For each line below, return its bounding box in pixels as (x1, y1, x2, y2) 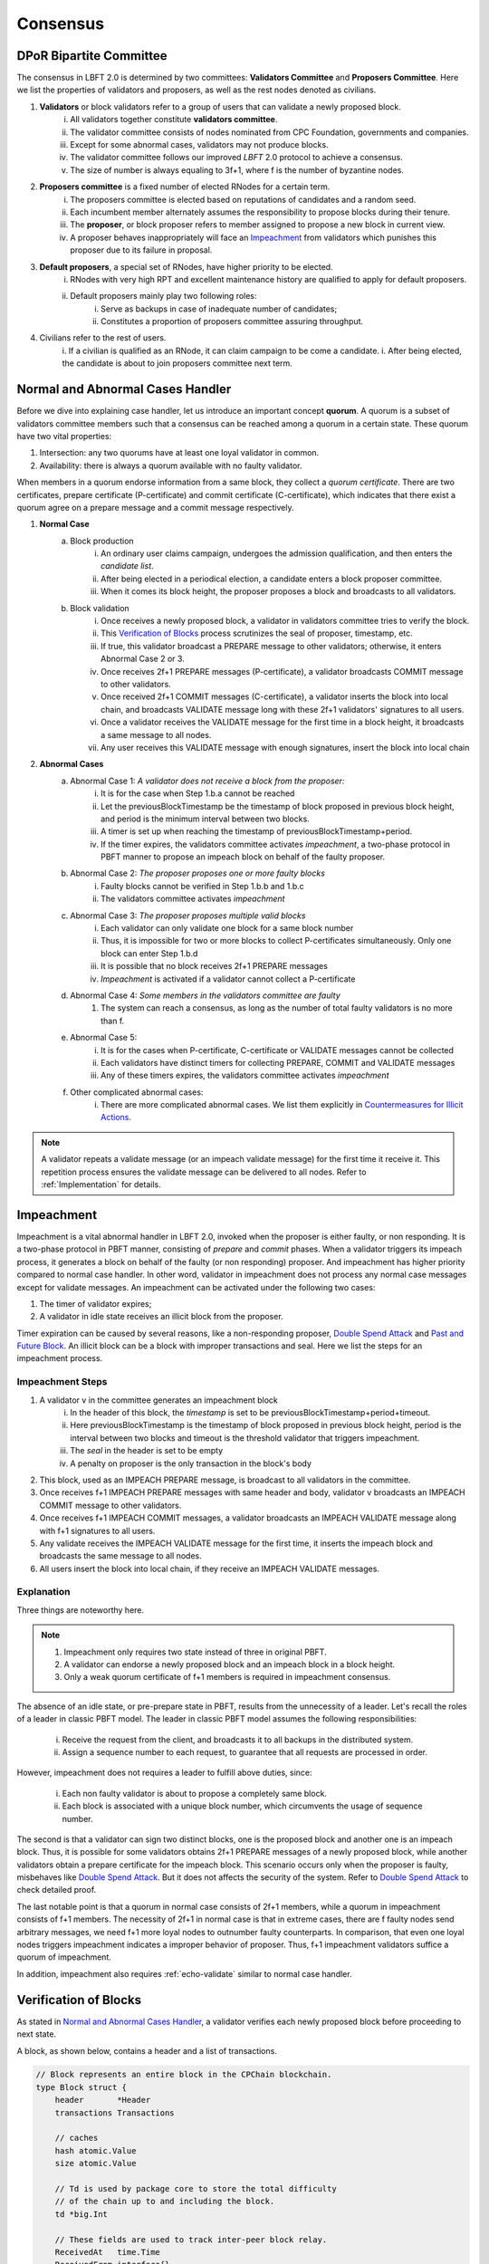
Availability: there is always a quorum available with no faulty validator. (39, 460, 302, 471)
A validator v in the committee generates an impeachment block (39, 1395, 278, 1405)
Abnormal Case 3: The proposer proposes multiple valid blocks (70, 910, 306, 921)
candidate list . (101, 561, 154, 571)
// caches (54, 2133, 99, 2144)
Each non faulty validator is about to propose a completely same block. (62, 1788, 328, 1799)
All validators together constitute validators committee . (70, 114, 278, 125)
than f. (101, 1015, 125, 1026)
